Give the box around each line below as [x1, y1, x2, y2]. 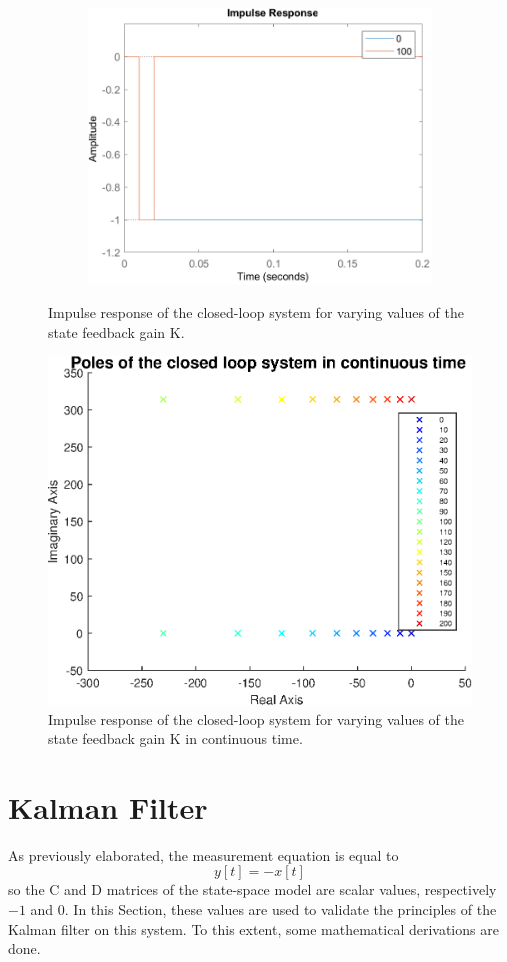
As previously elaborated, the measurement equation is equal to [8, 844, 399, 865]
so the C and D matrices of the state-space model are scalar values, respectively [8, 879, 497, 900]
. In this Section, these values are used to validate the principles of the [64, 899, 497, 920]
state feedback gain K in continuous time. [48, 728, 303, 749]
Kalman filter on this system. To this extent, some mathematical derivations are [8, 918, 499, 939]
